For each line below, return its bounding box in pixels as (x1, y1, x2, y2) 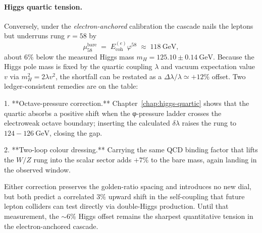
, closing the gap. (49, 127, 102, 138)
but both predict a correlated (4, 191, 94, 201)
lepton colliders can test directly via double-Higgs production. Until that (4, 201, 229, 211)
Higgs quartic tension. (4, 1, 82, 12)
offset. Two (212, 71, 246, 81)
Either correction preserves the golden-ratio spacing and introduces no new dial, (4, 181, 252, 192)
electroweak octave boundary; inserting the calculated (4, 118, 170, 128)
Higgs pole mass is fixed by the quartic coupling (4, 61, 152, 72)
